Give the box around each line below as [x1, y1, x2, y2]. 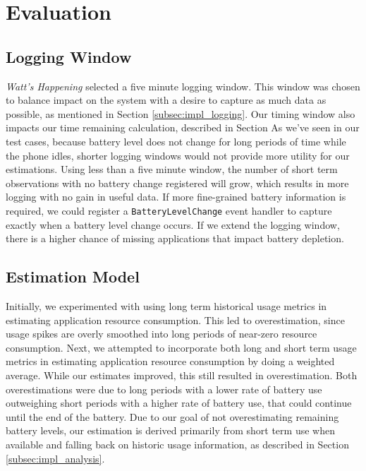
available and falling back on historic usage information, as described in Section [6, 436, 349, 451]
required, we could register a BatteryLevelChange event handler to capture [6, 203, 332, 217]
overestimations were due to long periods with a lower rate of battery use [6, 381, 322, 396]
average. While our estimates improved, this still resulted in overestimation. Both [6, 367, 358, 382]
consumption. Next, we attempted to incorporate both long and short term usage [6, 340, 357, 354]
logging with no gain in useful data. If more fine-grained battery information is [6, 189, 346, 204]
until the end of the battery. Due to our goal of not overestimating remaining [6, 409, 339, 424]
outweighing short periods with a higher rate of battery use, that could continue [6, 395, 352, 410]
